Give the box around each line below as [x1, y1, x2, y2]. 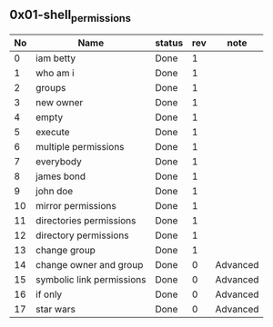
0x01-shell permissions [9, 7, 132, 25]
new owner [35, 96, 84, 108]
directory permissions [35, 229, 129, 242]
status [154, 36, 184, 49]
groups [35, 82, 66, 94]
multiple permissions [35, 141, 125, 153]
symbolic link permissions [35, 273, 147, 285]
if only [35, 288, 63, 301]
